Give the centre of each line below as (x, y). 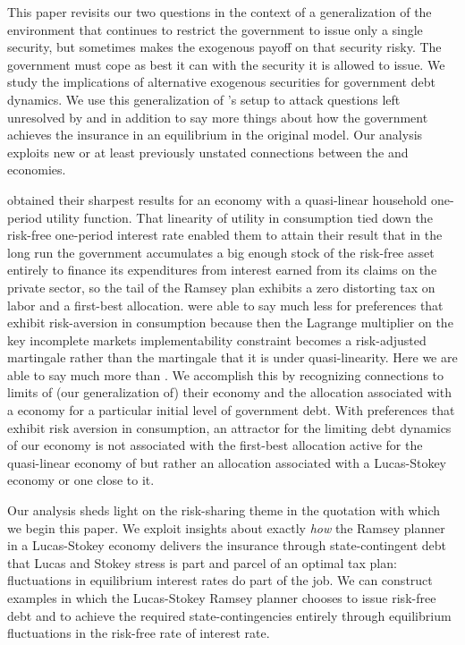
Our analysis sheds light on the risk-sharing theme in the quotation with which (224, 510)
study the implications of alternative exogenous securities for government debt (221, 82)
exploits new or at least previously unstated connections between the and (208, 152)
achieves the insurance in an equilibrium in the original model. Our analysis (215, 135)
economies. (37, 170)
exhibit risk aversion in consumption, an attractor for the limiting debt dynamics (229, 427)
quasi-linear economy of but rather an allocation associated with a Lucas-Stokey (227, 462)
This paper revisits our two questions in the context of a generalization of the (220, 12)
